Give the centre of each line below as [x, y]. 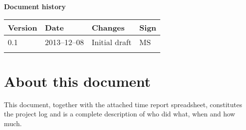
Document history [35, 6]
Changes [108, 27]
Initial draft [112, 42]
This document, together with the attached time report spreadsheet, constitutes [123, 104]
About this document [77, 81]
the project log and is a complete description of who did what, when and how [120, 114]
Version [23, 27]
